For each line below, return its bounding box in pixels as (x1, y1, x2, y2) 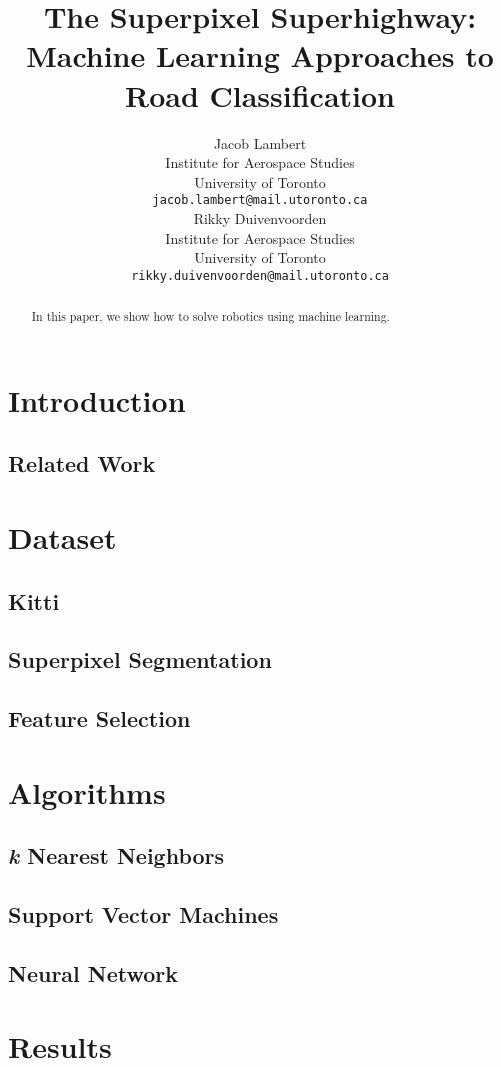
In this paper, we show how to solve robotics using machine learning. (31, 308, 390, 325)
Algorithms (8, 771, 166, 812)
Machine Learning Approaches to (26, 35, 494, 76)
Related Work (8, 448, 156, 479)
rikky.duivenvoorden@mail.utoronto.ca (131, 268, 389, 283)
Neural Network (8, 957, 179, 988)
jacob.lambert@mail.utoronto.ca (152, 193, 368, 208)
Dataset (8, 516, 117, 557)
